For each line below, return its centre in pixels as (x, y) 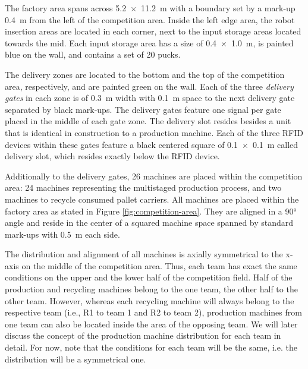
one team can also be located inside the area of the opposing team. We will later (151, 324)
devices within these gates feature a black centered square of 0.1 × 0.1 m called (152, 144)
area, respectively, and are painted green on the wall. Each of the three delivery (149, 86)
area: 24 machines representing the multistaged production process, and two (143, 187)
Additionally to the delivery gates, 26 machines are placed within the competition (154, 176)
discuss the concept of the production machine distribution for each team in (143, 335)
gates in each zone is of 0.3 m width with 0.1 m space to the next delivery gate (150, 98)
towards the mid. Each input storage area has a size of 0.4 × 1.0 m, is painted (149, 42)
